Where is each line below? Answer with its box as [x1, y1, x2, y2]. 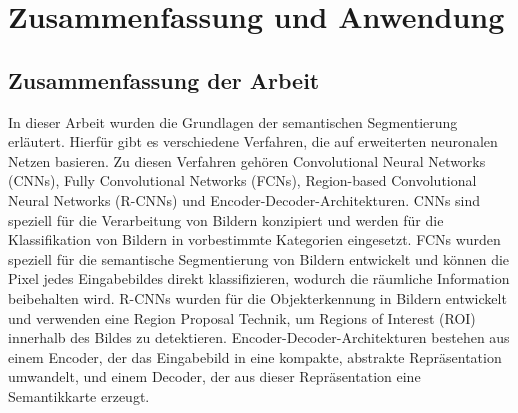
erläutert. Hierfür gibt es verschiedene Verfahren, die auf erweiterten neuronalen [8, 131, 498, 152]
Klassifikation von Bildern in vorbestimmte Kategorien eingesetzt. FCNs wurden [8, 229, 501, 250]
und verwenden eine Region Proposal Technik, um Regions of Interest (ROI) [8, 307, 476, 328]
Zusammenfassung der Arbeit [8, 64, 320, 95]
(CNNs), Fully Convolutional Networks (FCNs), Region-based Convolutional [8, 170, 477, 191]
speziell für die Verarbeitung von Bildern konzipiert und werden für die [8, 209, 444, 230]
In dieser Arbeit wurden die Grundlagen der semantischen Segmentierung [8, 111, 458, 132]
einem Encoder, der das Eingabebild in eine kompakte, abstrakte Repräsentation [8, 346, 502, 367]
